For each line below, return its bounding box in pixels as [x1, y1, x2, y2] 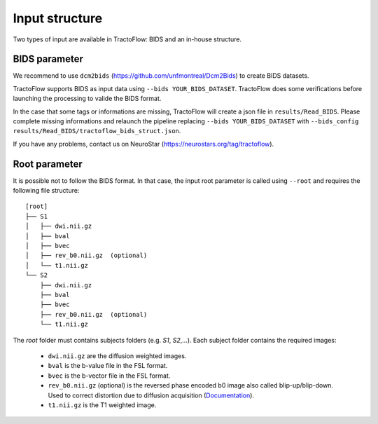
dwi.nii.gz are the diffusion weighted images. [48, 351, 187, 360]
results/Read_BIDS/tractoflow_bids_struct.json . [13, 127, 181, 135]
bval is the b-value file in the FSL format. [48, 362, 168, 370]
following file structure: [13, 186, 80, 195]
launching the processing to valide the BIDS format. [13, 95, 162, 103]
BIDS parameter [13, 53, 83, 65]
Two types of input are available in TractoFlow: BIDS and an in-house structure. [13, 35, 241, 43]
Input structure [13, 11, 103, 26]
